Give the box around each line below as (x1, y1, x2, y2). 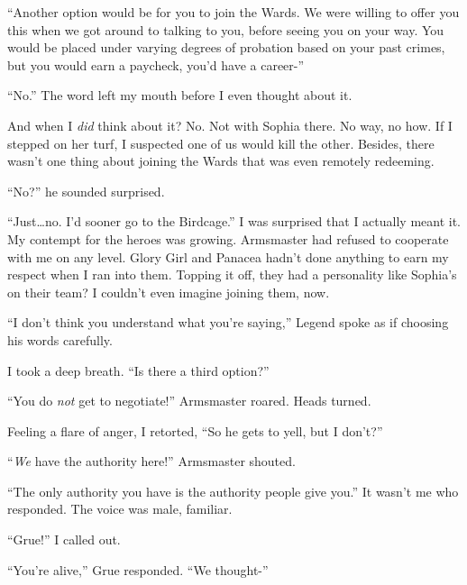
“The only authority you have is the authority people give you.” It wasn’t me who (7, 481, 459, 500)
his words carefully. (7, 330, 113, 349)
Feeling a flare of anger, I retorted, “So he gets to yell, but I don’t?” (7, 421, 383, 440)
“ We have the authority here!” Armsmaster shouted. (7, 452, 296, 471)
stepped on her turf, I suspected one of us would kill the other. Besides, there (7, 133, 435, 152)
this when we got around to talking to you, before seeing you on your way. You (7, 20, 444, 39)
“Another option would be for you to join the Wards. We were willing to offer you (7, 3, 460, 21)
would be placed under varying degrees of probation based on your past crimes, (7, 38, 445, 57)
